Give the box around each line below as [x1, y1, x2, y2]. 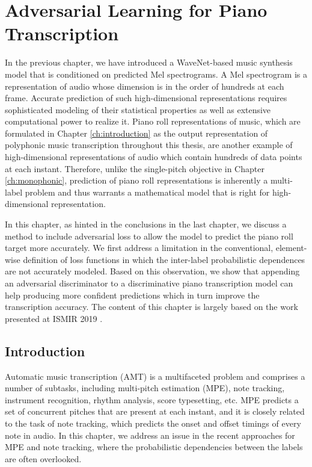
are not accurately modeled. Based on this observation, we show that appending [5, 265, 300, 277]
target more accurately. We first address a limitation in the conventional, [5, 241, 274, 254]
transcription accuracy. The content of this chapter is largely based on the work [5, 300, 298, 313]
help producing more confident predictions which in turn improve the [5, 288, 260, 301]
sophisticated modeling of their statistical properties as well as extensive [5, 103, 271, 116]
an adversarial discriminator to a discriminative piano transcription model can [5, 277, 293, 289]
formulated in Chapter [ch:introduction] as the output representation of [5, 126, 268, 139]
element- [275, 241, 307, 254]
